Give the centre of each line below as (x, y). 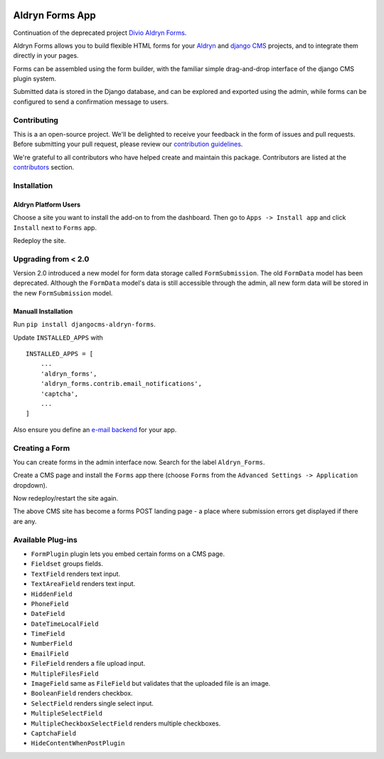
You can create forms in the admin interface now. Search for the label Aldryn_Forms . (139, 462)
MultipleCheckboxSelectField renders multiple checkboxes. (126, 723)
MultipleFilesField (65, 674)
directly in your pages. (46, 56)
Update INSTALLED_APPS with (58, 337)
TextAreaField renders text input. (83, 584)
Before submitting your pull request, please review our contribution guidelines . (128, 144)
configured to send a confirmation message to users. (91, 101)
